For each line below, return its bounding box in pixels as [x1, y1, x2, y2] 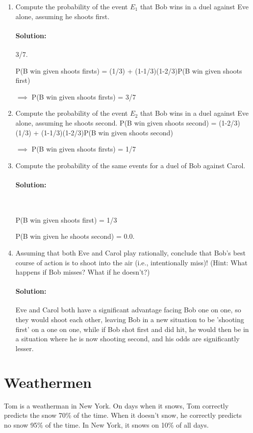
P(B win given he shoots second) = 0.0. [15, 231, 135, 241]
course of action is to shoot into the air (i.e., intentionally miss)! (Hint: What [15, 257, 248, 267]
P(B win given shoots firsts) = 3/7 [31, 91, 136, 102]
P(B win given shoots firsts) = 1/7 [31, 144, 136, 154]
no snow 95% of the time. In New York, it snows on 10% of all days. [4, 419, 209, 430]
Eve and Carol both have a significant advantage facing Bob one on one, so [15, 305, 241, 315]
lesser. [15, 343, 34, 353]
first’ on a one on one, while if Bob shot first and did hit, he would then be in [15, 324, 249, 334]
